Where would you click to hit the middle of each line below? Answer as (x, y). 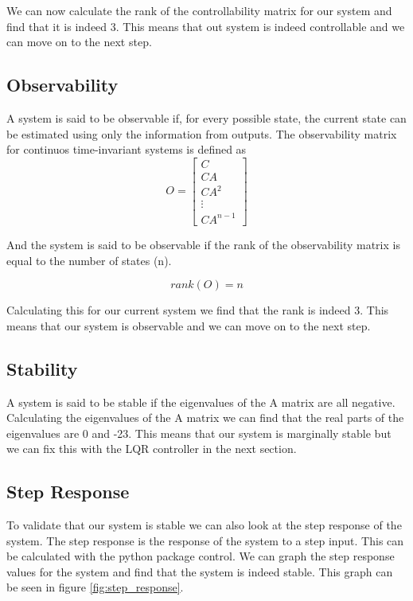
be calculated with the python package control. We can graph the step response (201, 556)
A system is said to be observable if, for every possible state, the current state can (206, 117)
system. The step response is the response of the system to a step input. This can (205, 540)
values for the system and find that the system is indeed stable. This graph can (200, 571)
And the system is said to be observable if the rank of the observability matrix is (203, 244)
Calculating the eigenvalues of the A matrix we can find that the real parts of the (205, 418)
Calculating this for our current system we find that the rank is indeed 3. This (198, 310)
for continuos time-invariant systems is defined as (127, 149)
